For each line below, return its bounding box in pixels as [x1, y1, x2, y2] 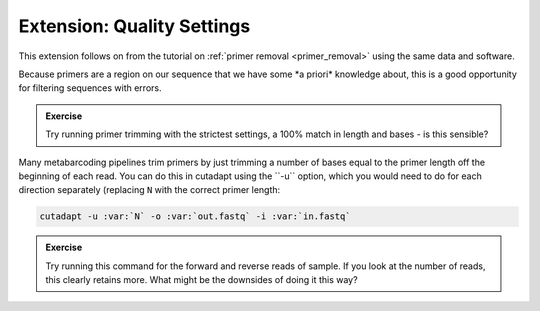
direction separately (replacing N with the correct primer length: [18, 184, 281, 196]
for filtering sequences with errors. [18, 82, 162, 94]
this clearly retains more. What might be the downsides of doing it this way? [45, 274, 359, 286]
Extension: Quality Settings [18, 15, 251, 37]
